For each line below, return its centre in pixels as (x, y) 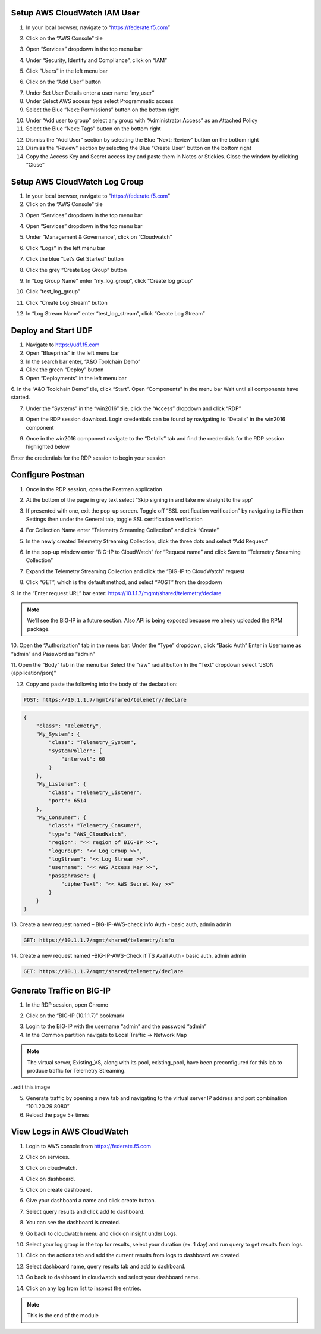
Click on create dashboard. (59, 1190)
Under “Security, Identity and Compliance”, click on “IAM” (97, 60)
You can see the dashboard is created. (73, 1223)
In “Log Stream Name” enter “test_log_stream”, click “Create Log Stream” (115, 314)
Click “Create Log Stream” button (67, 302)
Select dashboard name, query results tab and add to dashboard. (106, 1266)
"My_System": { (58, 734)
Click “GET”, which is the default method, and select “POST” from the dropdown (124, 582)
